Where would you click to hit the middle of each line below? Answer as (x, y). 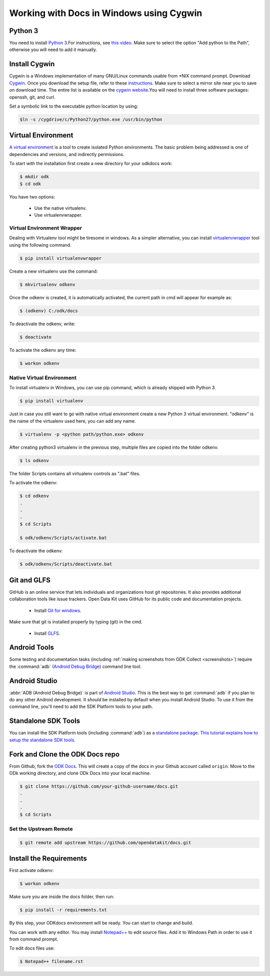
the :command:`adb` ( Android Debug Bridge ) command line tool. (75, 666)
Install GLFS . (47, 633)
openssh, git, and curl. (32, 97)
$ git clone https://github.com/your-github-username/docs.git (99, 786)
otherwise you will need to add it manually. (53, 50)
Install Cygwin (32, 64)
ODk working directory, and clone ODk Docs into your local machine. (80, 773)
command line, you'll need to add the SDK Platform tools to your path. (81, 707)
